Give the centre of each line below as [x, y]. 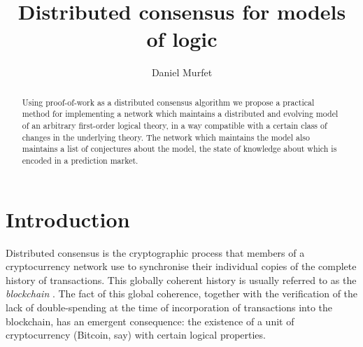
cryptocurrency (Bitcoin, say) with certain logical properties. [136, 335]
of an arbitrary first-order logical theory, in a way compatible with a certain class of [175, 126]
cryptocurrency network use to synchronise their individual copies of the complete [181, 266]
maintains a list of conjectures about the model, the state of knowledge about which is [179, 149]
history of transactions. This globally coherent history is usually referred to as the [181, 279]
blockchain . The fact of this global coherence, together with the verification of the [182, 293]
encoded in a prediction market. [80, 160]
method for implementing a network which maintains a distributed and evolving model [180, 114]
